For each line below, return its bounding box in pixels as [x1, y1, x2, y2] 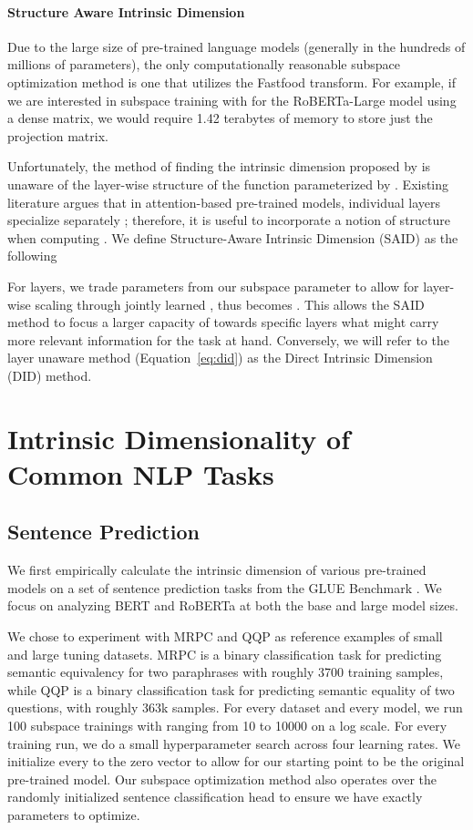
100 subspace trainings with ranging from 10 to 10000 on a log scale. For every [7, 716, 447, 734]
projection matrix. [7, 126, 108, 145]
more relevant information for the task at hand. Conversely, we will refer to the [7, 330, 449, 349]
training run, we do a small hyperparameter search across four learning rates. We [7, 733, 460, 753]
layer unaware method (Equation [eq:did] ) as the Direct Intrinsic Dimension [7, 348, 433, 367]
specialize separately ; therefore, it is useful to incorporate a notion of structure [7, 210, 451, 230]
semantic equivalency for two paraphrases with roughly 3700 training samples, [7, 662, 444, 681]
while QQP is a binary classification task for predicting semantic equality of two [7, 680, 455, 699]
